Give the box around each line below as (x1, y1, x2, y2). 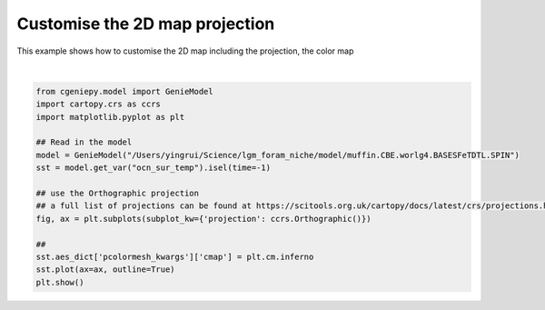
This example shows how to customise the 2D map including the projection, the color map (16, 45, 354, 56)
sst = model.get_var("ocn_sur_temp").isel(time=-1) (35, 163, 272, 173)
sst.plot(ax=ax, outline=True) (35, 265, 176, 275)
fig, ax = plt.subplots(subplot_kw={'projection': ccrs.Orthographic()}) (35, 214, 372, 224)
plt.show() (35, 277, 84, 287)
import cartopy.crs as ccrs (35, 99, 161, 109)
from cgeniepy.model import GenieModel (35, 86, 213, 96)
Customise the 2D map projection (16, 14, 275, 34)
